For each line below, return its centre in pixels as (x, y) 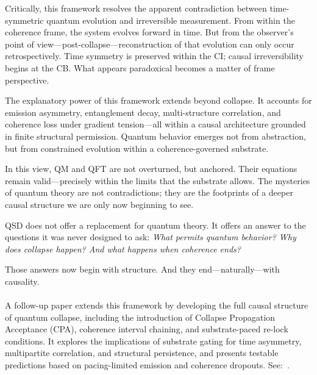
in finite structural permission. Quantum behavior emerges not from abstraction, (155, 136)
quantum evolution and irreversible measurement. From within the (171, 20)
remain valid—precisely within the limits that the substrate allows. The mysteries (158, 180)
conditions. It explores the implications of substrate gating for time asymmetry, (153, 341)
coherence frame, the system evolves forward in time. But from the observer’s (149, 32)
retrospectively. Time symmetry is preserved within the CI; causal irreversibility (154, 56)
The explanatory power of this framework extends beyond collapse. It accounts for (158, 100)
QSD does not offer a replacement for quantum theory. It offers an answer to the (155, 225)
